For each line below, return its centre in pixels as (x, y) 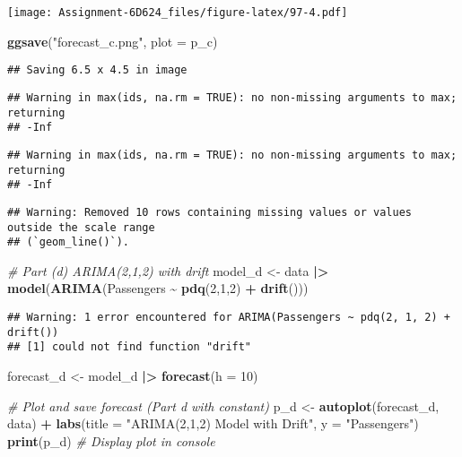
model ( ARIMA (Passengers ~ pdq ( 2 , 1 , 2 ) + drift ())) (158, 288)
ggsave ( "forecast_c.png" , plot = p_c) (113, 41)
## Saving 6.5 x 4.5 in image (97, 70)
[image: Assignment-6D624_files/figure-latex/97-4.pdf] (178, 13)
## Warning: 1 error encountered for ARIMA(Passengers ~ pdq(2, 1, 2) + (229, 317)
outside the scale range (81, 227)
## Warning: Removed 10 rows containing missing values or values (210, 212)
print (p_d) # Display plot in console (111, 440)
